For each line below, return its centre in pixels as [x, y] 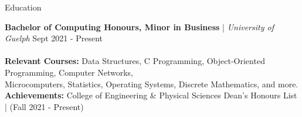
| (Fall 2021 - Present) [44, 106]
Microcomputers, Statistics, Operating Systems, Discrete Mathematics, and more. [152, 84]
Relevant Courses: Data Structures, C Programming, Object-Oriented [135, 61]
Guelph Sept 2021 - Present [54, 38]
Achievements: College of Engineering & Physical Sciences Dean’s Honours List [151, 95]
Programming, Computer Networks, [69, 72]
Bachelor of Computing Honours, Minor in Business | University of [139, 26]
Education [23, 7]
